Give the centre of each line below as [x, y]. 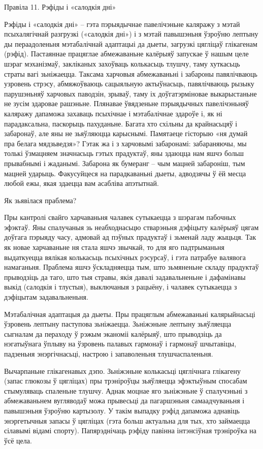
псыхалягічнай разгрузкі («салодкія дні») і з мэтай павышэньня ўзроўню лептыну [131, 34]
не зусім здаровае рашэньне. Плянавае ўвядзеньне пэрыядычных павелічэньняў [127, 103]
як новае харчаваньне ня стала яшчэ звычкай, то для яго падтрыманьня [114, 247]
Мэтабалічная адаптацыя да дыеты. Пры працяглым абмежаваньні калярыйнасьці [130, 314]
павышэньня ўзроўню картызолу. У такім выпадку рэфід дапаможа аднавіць [122, 410]
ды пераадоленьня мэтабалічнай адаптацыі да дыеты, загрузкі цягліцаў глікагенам [131, 43]
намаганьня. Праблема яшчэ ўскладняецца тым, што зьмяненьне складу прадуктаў [131, 267]
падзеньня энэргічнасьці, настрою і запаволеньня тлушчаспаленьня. [109, 354]
